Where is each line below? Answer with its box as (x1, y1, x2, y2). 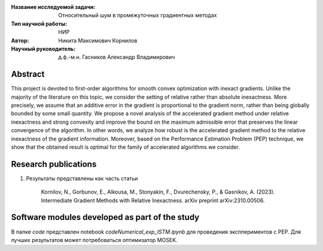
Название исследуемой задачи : (11, 4, 96, 10)
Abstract (11, 69, 45, 79)
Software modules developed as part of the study (11, 212, 200, 222)
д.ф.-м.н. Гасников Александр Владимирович (58, 54, 175, 61)
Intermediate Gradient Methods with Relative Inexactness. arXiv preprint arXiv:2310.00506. (41, 197, 265, 204)
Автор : (11, 36, 29, 44)
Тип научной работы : (11, 20, 68, 27)
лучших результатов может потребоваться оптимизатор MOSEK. (11, 236, 178, 243)
